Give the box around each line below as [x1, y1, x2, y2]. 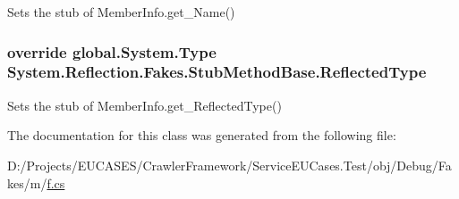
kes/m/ [7, 173, 47, 192]
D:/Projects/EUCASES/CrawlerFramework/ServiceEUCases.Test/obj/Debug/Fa [7, 155, 452, 174]
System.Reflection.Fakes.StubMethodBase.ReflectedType [7, 61, 427, 83]
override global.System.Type [7, 40, 217, 62]
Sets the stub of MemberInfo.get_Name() [7, 3, 235, 21]
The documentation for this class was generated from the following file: [7, 126, 396, 145]
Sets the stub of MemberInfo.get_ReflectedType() [7, 95, 282, 114]
